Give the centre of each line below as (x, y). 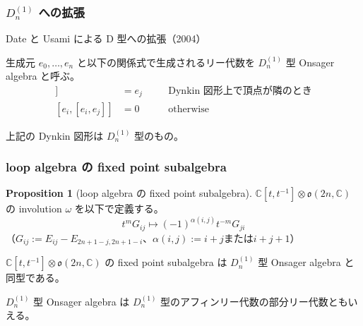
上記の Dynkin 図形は (55, 135)
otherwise (189, 109)
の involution (34, 209)
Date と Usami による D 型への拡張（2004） (106, 38)
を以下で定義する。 (119, 209)
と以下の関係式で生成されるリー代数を (166, 62)
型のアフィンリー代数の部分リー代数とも (254, 301)
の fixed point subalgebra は (166, 262)
